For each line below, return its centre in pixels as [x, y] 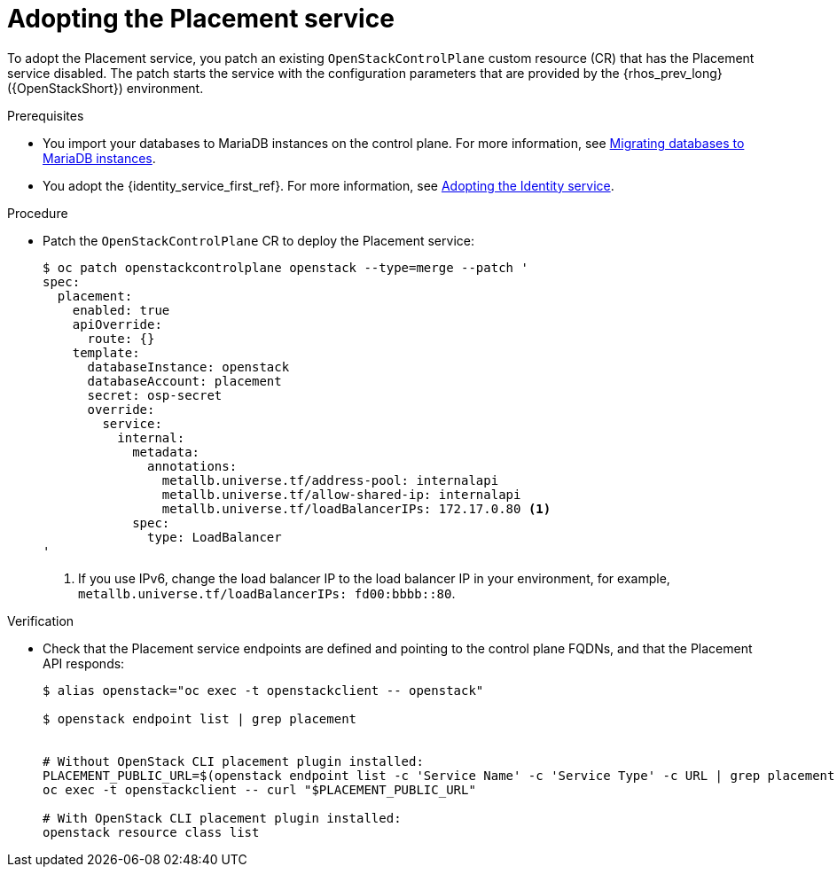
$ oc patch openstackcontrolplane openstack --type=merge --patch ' [286, 267]
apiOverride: [117, 324]
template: [106, 352]
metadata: [166, 452]
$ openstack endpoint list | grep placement [200, 718]
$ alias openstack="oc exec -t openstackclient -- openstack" [263, 690]
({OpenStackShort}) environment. [106, 88]
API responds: [84, 663]
